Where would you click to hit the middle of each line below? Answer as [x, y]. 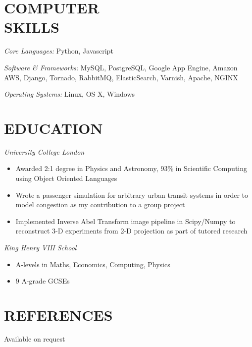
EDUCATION [53, 128]
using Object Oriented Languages [66, 178]
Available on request [35, 338]
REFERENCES [58, 315]
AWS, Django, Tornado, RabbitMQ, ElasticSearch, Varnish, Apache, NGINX [121, 77]
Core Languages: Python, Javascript [59, 51]
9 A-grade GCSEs [43, 281]
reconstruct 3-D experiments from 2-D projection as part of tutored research [131, 231]
